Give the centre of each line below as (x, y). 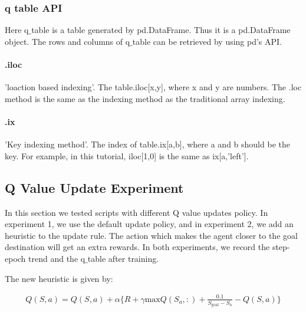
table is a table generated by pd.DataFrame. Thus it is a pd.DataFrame (161, 30)
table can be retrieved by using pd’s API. (207, 41)
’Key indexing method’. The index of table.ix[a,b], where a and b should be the (147, 144)
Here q (17, 30)
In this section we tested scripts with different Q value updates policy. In (136, 212)
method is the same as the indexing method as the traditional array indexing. (145, 98)
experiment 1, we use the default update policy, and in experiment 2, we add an (149, 224)
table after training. (123, 258)
